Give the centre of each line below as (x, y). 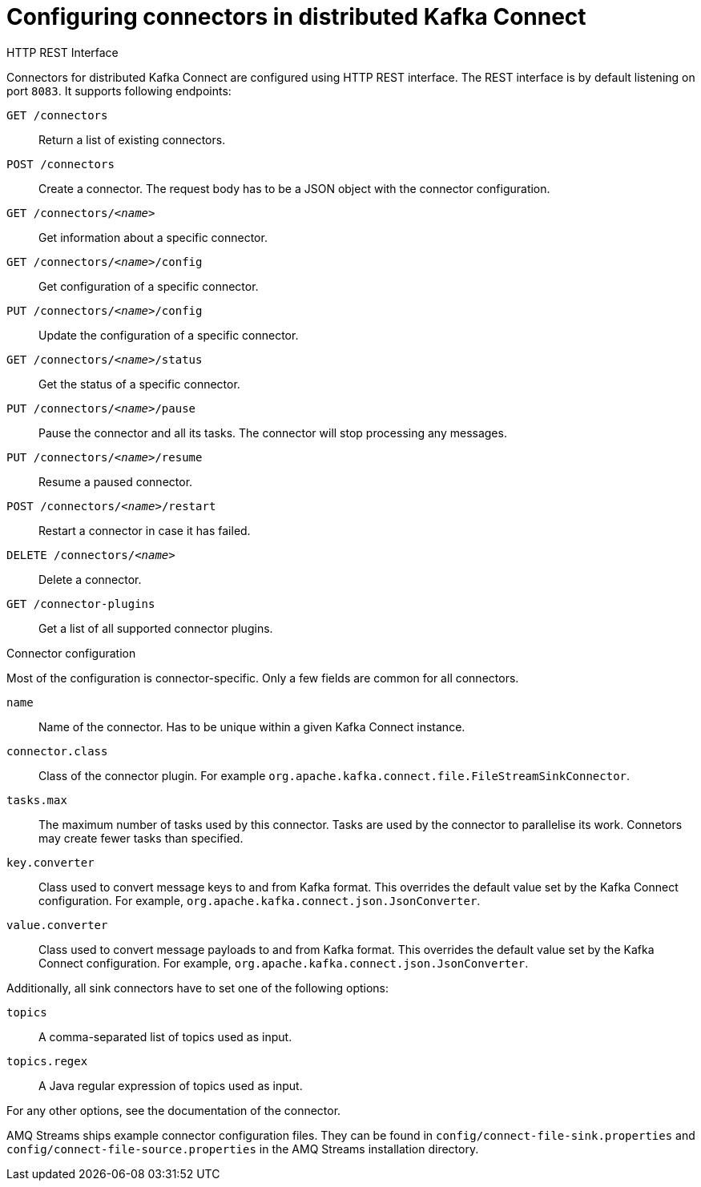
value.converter (57, 925)
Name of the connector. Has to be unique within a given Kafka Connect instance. (252, 726)
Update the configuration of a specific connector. (169, 335)
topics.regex (47, 1061)
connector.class (57, 751)
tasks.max (37, 800)
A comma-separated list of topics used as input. (165, 1036)
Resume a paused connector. (116, 481)
